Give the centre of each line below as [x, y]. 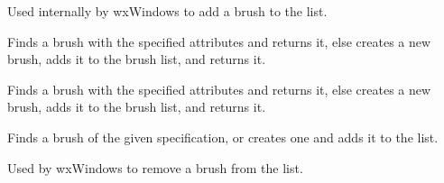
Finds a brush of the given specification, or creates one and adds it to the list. [223, 137]
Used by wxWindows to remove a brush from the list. [155, 167]
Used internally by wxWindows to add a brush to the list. [167, 11]
